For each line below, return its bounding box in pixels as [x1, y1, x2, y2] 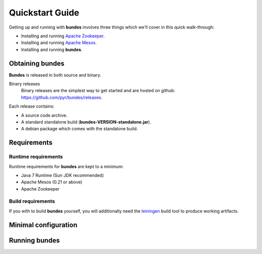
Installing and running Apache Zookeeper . [21, 33, 105, 39]
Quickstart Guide [9, 7, 80, 18]
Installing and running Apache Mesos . [21, 40, 97, 46]
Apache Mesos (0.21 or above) [21, 179, 82, 185]
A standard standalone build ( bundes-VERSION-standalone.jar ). [21, 119, 151, 125]
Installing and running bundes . [21, 47, 82, 52]
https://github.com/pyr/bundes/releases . [21, 95, 102, 100]
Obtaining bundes [9, 59, 65, 67]
